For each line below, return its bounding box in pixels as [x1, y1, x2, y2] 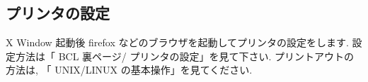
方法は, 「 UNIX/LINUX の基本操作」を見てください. [6, 62, 253, 77]
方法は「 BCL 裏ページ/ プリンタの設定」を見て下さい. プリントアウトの [15, 48, 355, 63]
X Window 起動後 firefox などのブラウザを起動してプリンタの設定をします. [6, 35, 349, 50]
